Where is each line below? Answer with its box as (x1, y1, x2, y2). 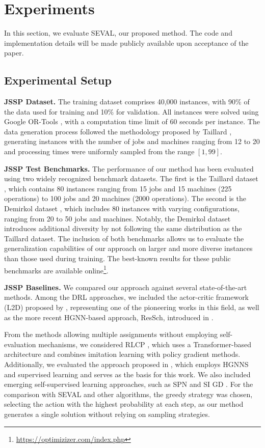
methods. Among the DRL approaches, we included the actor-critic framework (4, 292, 249, 302)
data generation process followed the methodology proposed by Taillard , (4, 126, 232, 136)
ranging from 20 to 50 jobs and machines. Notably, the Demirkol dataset (4, 213, 231, 223)
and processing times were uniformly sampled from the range (4, 146, 195, 157)
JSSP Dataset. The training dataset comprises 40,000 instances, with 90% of (4, 96, 250, 107)
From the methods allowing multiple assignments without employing (4, 329, 218, 340)
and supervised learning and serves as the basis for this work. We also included (4, 369, 251, 379)
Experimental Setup (4, 72, 112, 88)
